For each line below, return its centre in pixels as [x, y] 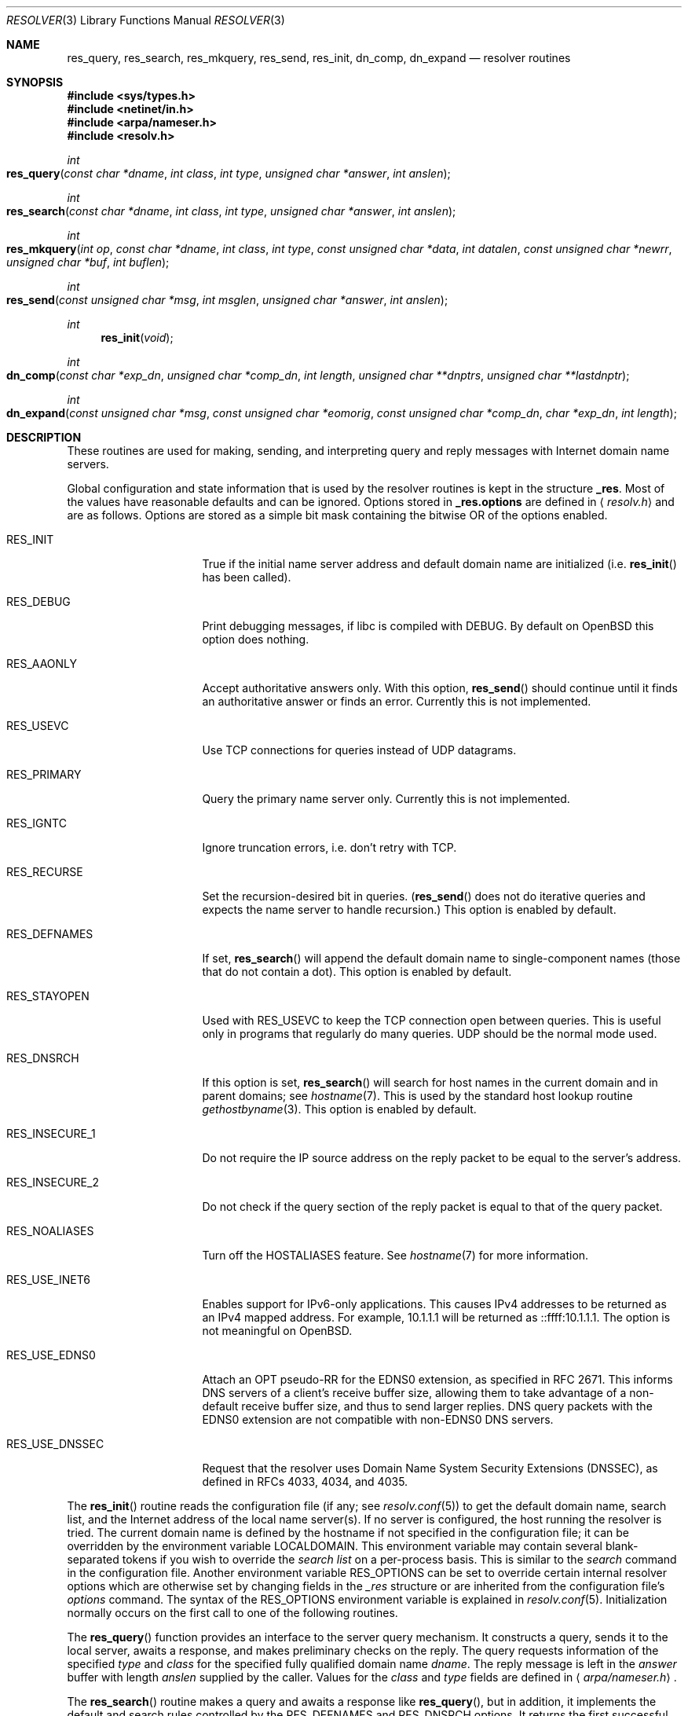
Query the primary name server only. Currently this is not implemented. [386, 799]
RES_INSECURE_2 [53, 1182]
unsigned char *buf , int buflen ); [88, 262]
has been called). [247, 577]
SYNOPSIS [35, 82]
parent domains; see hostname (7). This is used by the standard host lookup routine [417, 1096]
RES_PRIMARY [44, 774]
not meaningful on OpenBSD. [277, 1331]
